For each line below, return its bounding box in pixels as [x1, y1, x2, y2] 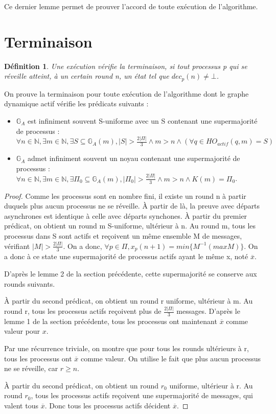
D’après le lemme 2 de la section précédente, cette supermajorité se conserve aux [4, 268, 257, 279]
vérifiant [4, 240, 30, 251]
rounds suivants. [4, 278, 55, 289]
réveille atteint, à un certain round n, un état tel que [4, 71, 169, 81]
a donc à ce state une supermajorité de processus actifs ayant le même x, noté [4, 251, 248, 262]
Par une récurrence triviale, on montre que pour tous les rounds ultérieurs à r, [4, 343, 249, 354]
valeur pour [4, 326, 40, 336]
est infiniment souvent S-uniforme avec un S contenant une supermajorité [27, 115, 258, 126]
